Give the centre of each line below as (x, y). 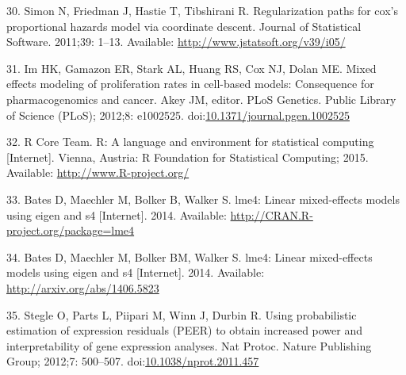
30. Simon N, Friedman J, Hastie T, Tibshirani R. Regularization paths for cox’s (202, 10)
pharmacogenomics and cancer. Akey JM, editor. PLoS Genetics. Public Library (201, 99)
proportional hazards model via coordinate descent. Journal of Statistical (184, 26)
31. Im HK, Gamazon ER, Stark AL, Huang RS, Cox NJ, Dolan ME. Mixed (192, 68)
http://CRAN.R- (272, 214)
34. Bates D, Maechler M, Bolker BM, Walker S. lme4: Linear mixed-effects (190, 256)
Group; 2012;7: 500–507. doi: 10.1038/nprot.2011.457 (133, 361)
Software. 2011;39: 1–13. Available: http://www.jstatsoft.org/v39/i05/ (176, 42)
